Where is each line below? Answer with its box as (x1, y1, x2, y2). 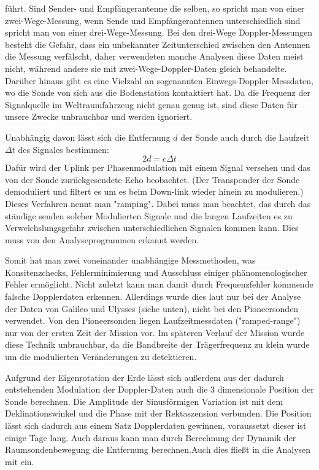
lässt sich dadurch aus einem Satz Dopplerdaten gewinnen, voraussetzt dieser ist (5, 419, 307, 431)
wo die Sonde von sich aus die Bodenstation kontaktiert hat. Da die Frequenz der (5, 86, 310, 99)
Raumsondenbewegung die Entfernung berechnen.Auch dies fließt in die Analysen (5, 443, 311, 456)
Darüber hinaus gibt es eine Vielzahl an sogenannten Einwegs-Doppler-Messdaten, (5, 74, 313, 87)
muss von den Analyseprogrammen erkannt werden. (5, 233, 199, 246)
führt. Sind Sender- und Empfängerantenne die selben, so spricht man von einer (5, 2, 305, 14)
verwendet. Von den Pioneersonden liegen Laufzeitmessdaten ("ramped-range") (5, 314, 301, 327)
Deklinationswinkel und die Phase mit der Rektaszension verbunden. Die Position (5, 407, 312, 420)
